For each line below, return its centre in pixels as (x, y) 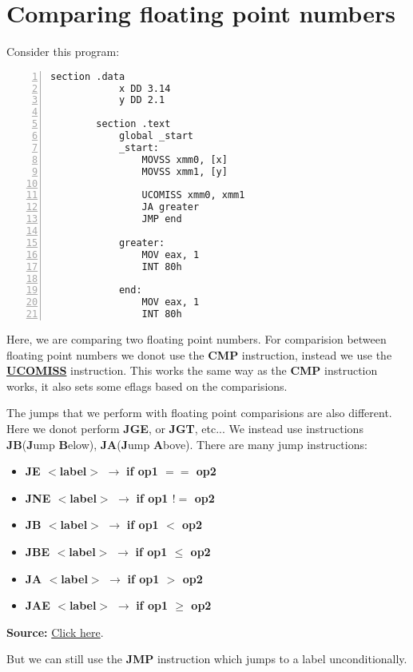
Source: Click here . (55, 632)
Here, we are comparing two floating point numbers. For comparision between (197, 339)
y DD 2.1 (142, 100)
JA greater (171, 207)
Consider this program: (63, 52)
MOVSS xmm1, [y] (185, 171)
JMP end (162, 219)
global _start (156, 136)
